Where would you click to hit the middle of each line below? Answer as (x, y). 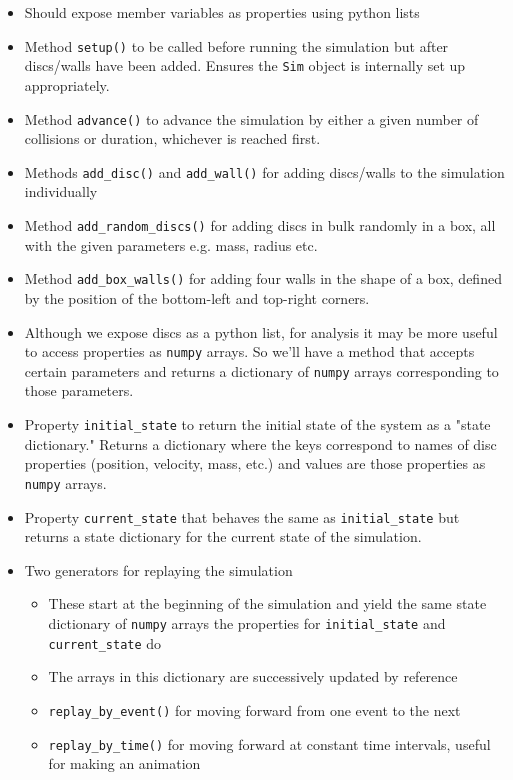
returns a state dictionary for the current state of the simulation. (223, 536)
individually (61, 191)
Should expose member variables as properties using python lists (222, 12)
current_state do (105, 642)
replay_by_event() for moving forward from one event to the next (254, 709)
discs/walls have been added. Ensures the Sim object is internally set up (245, 65)
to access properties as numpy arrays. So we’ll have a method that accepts (249, 351)
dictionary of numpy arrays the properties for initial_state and (247, 622)
